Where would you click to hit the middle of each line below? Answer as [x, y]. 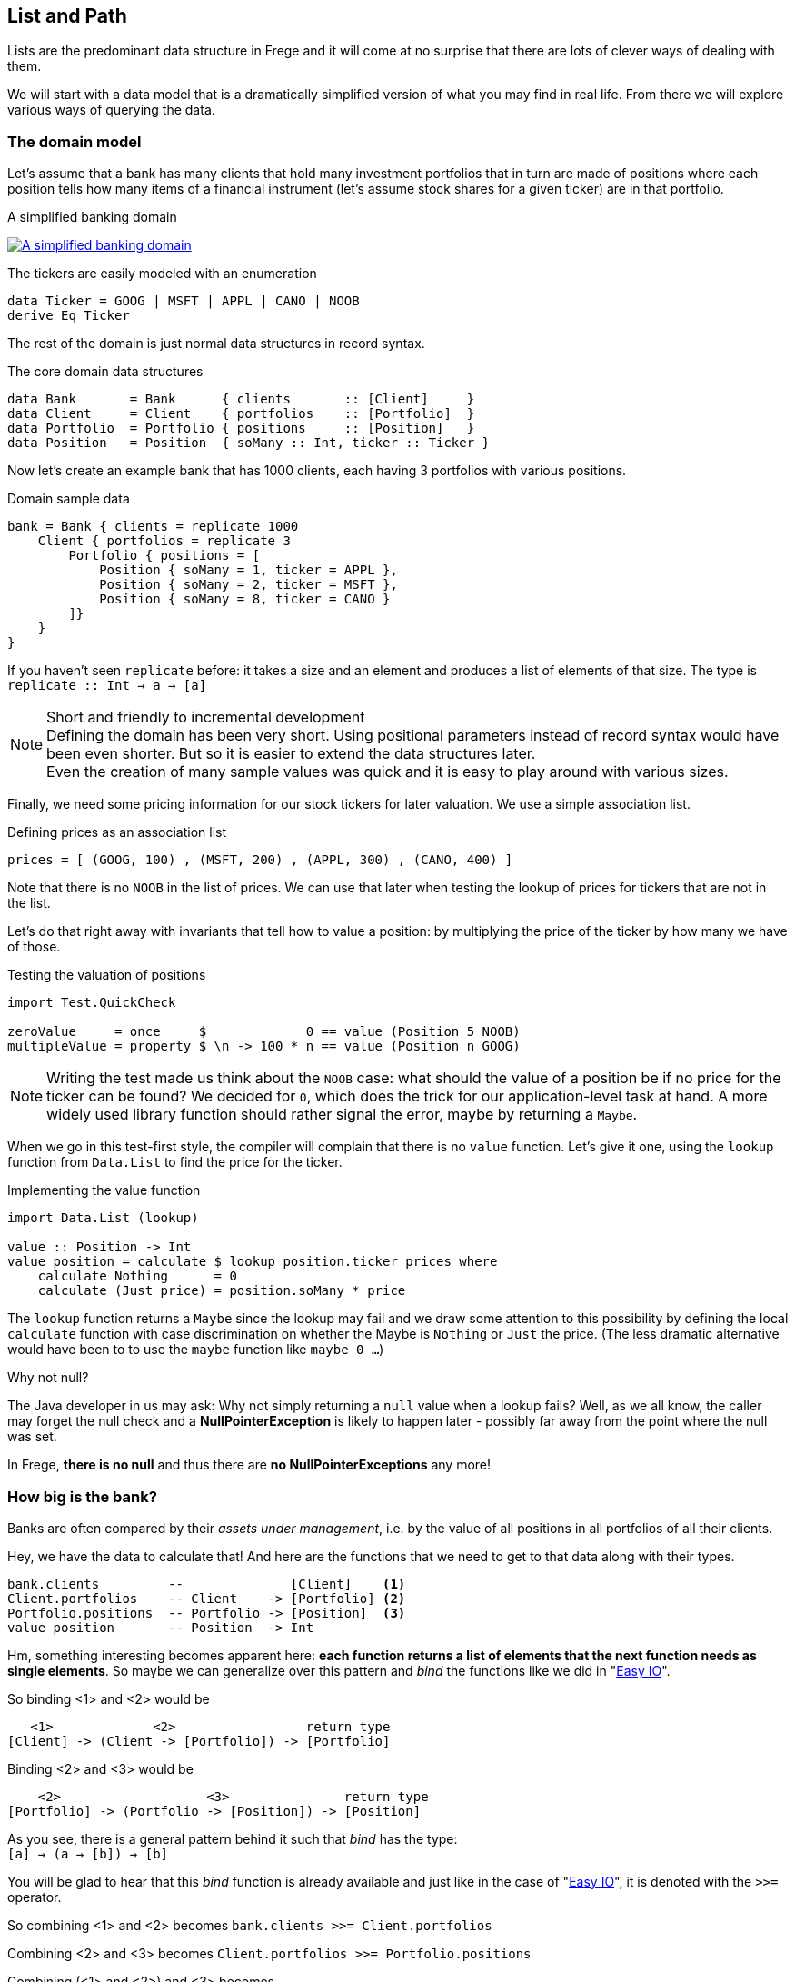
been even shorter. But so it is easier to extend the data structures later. [291, 754]
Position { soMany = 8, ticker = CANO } [245, 599]
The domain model [75, 141]
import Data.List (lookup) [103, 1218]
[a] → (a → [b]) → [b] [88, 1853]
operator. [35, 1897]
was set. [32, 1437]
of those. [34, 947]
